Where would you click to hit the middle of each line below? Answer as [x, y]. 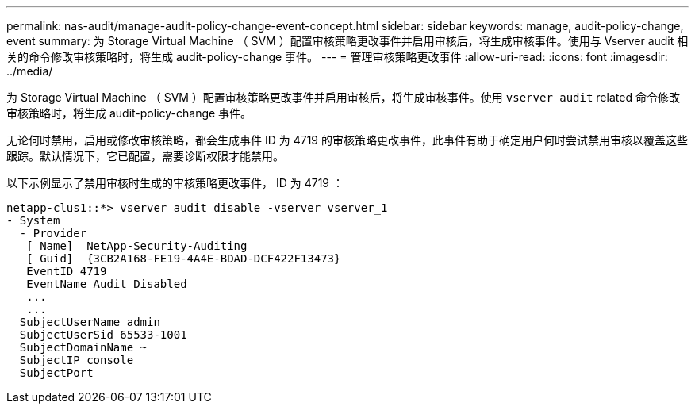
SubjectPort [56, 373]
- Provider [53, 233]
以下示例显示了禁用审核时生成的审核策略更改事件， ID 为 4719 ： [175, 183]
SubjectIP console [77, 360]
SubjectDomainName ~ [83, 347]
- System [33, 220]
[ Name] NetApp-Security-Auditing [137, 246]
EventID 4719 [67, 271]
